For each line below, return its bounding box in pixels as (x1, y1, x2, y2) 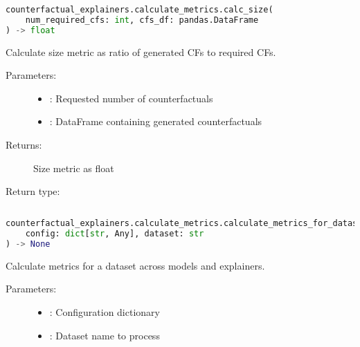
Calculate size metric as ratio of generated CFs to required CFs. (6, 44, 276, 59)
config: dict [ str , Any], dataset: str (25, 229, 204, 239)
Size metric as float (33, 160, 114, 175)
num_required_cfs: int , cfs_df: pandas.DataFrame (25, 15, 259, 25)
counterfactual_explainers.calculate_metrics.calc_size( (6, 5, 273, 15)
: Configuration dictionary (49, 304, 160, 319)
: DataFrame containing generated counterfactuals (49, 114, 262, 129)
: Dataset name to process (49, 328, 160, 342)
